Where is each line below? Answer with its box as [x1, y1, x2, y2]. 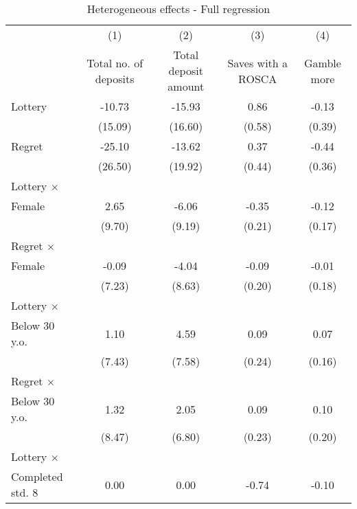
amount [168, 78, 205, 94]
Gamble [303, 54, 341, 71]
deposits [95, 70, 135, 87]
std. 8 [11, 484, 38, 500]
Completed [11, 468, 63, 484]
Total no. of [87, 54, 143, 71]
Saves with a [227, 54, 288, 71]
